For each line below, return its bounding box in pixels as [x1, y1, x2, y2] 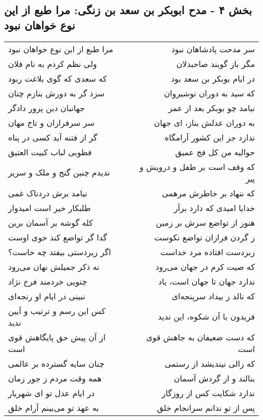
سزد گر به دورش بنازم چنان [8, 87, 105, 99]
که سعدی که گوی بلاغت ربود [8, 72, 107, 84]
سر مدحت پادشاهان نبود [171, 43, 255, 55]
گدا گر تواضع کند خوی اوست [8, 231, 107, 243]
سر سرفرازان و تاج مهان [8, 116, 95, 128]
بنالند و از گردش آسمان [173, 372, 255, 384]
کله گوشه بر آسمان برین [8, 216, 93, 228]
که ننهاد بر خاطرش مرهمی [162, 187, 255, 199]
